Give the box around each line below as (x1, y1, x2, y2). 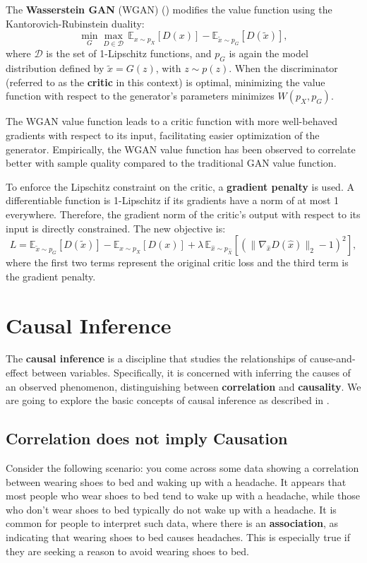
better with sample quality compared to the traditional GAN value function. (6, 155, 337, 170)
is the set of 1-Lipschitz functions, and (46, 46, 212, 61)
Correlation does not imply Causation (6, 427, 288, 449)
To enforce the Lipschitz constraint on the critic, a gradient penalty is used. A (6, 179, 354, 194)
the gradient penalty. (6, 268, 96, 283)
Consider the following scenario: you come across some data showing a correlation (6, 461, 359, 475)
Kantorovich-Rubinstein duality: (6, 16, 145, 30)
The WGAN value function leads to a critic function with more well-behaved (6, 114, 338, 129)
